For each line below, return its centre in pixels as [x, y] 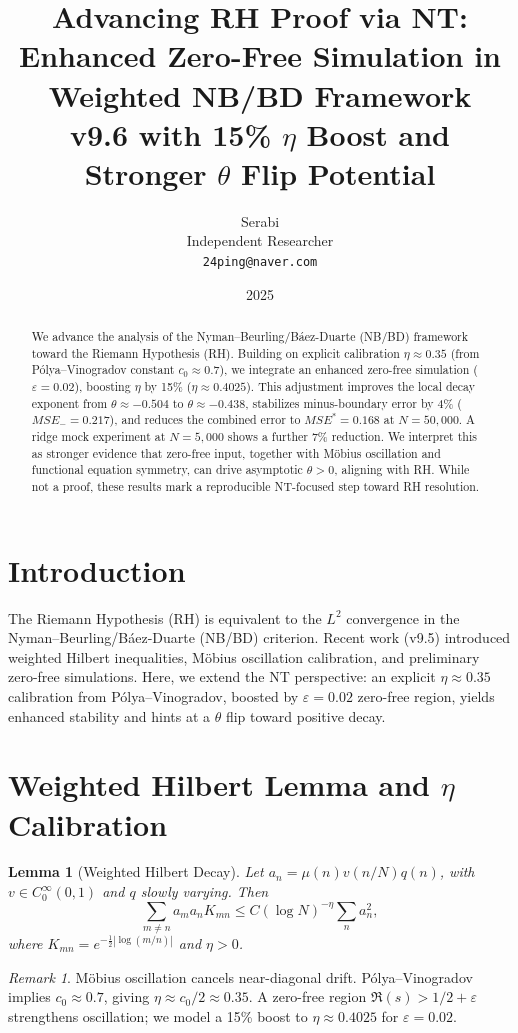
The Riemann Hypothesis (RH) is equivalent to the [165, 617]
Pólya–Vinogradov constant [103, 369]
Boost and [378, 133]
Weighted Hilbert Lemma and [219, 784]
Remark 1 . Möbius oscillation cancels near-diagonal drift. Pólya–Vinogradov [240, 976]
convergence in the [403, 617]
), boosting [102, 386]
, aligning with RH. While [402, 469]
